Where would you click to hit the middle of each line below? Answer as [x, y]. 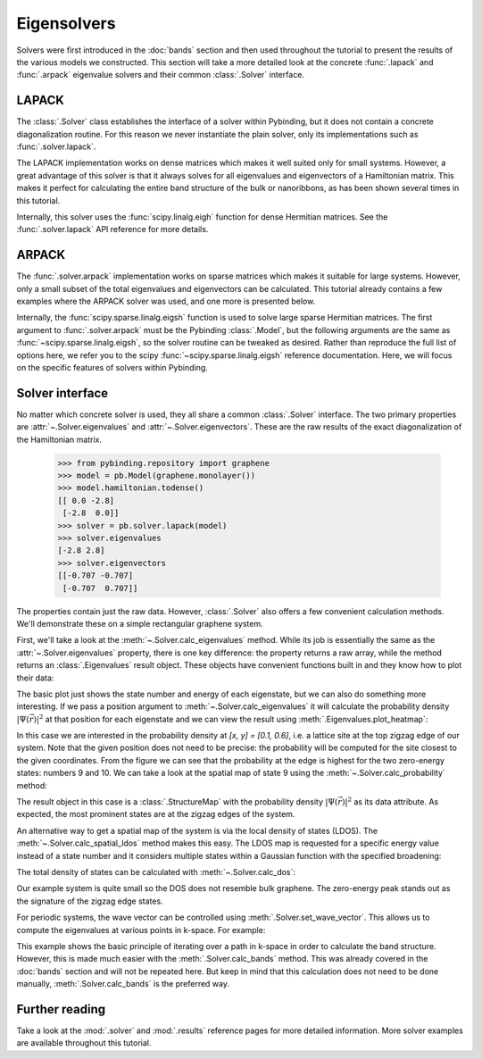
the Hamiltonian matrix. [59, 439]
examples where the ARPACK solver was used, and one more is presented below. [166, 301]
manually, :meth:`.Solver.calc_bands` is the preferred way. [123, 984]
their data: [35, 678]
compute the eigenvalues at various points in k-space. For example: [141, 930]
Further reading [61, 1009]
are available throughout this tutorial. [84, 1043]
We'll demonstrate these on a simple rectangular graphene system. [140, 623]
